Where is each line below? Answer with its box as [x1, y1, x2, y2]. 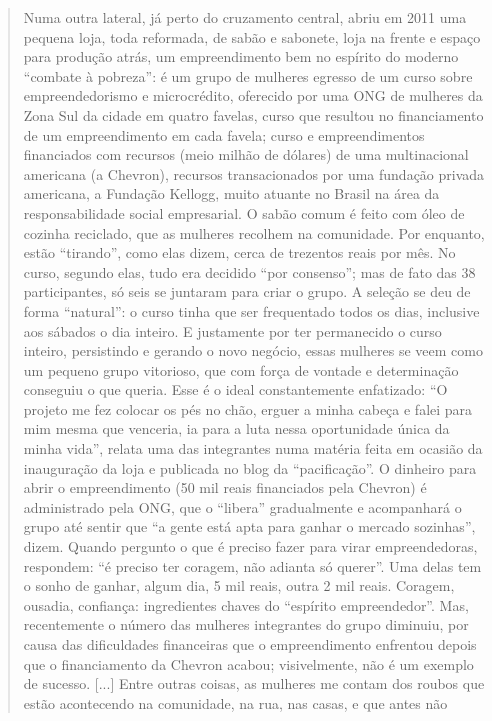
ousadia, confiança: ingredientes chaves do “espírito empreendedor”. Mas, [23, 594, 469, 615]
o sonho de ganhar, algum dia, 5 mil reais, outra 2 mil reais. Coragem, [23, 575, 455, 596]
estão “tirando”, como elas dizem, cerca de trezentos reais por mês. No [23, 242, 456, 263]
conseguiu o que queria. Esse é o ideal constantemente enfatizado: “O [23, 379, 448, 400]
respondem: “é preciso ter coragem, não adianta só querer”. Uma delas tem [23, 555, 482, 576]
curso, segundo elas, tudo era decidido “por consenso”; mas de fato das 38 [23, 261, 476, 282]
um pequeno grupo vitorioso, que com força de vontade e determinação [23, 359, 459, 380]
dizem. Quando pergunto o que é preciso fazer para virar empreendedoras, [23, 536, 478, 557]
